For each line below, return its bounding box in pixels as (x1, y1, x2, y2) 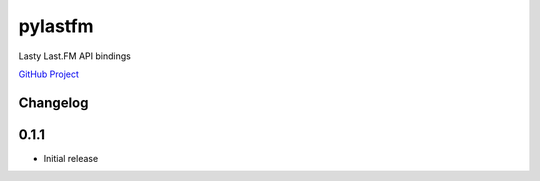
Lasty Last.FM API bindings (18, 50, 132, 62)
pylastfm (18, 15, 94, 37)
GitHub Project (18, 68, 80, 80)
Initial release (43, 152, 99, 164)
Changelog (18, 94, 89, 111)
